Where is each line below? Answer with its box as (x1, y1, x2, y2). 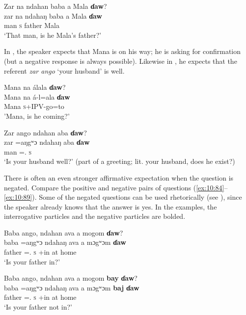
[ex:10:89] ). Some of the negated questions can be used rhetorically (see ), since (4, 192, 242, 202)
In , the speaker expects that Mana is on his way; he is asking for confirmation (4, 46, 241, 56)
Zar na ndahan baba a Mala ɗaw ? (4, 1, 107, 11)
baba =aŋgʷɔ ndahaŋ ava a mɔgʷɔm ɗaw (4, 237, 126, 247)
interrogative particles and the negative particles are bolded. (4, 211, 186, 221)
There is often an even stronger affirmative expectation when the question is (4, 172, 234, 183)
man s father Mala (4, 20, 59, 30)
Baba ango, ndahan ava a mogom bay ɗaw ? (4, 273, 137, 283)
